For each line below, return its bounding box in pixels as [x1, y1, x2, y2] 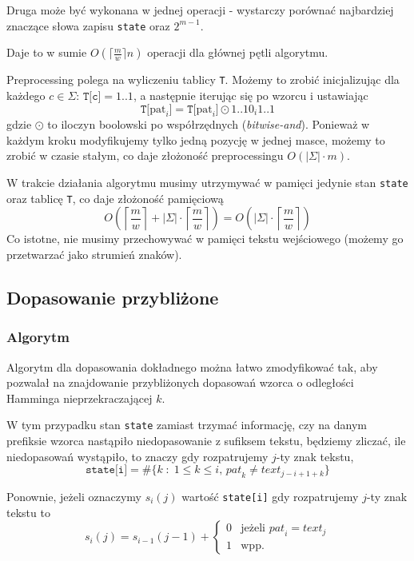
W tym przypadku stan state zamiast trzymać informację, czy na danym [6, 416, 368, 433]
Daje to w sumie [6, 44, 87, 61]
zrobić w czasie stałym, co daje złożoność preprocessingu [6, 147, 284, 164]
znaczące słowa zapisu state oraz [6, 17, 170, 34]
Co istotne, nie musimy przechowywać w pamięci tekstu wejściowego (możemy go [6, 230, 404, 247]
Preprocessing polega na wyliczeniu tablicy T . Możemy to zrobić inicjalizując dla [6, 71, 400, 88]
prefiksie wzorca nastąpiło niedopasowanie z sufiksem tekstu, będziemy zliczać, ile [6, 432, 406, 449]
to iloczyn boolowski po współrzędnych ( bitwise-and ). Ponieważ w [47, 116, 370, 133]
